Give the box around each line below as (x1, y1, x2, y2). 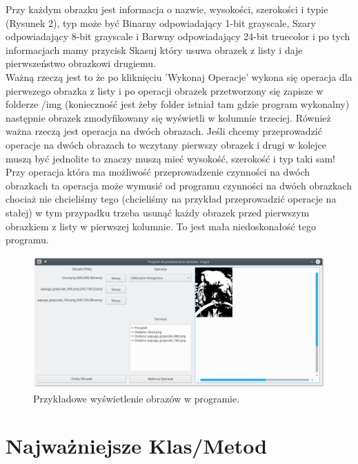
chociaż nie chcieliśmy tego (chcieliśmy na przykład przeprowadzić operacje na (6, 192, 337, 206)
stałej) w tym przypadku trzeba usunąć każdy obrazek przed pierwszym (6, 205, 310, 219)
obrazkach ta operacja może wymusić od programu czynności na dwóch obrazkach (6, 178, 352, 192)
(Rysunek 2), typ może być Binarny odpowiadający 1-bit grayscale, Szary (6, 15, 316, 30)
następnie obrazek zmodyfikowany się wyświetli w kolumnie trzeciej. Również (6, 110, 331, 124)
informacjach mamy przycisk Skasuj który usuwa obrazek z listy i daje (6, 42, 303, 57)
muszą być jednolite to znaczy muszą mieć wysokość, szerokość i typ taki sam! (6, 151, 336, 165)
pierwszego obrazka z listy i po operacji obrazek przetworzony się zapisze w (6, 83, 324, 98)
